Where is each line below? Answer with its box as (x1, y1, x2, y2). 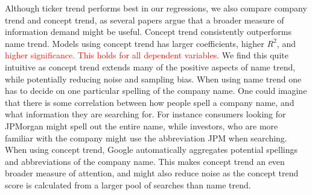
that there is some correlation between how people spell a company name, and (5, 96, 294, 108)
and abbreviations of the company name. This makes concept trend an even (5, 155, 285, 167)
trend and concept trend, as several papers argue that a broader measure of (5, 13, 284, 26)
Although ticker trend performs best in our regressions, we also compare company (5, 2, 307, 14)
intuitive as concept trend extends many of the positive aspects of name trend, (5, 60, 296, 73)
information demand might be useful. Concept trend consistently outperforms (5, 25, 291, 38)
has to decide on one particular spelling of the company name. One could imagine (5, 84, 307, 97)
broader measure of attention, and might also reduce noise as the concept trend (5, 167, 299, 179)
